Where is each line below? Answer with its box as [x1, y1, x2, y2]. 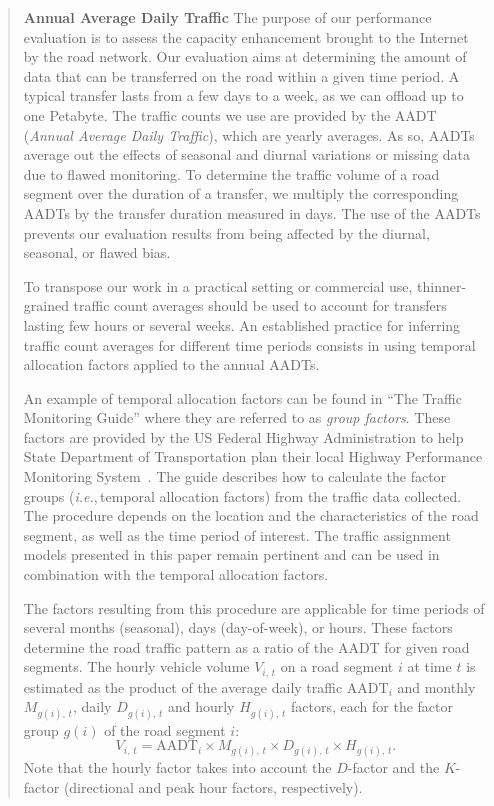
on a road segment [280, 656, 394, 677]
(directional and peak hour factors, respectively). [63, 777, 363, 798]
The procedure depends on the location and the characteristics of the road [23, 505, 479, 526]
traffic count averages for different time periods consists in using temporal [23, 334, 476, 355]
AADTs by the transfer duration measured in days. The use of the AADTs [23, 202, 481, 223]
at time [407, 656, 452, 677]
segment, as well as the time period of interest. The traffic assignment [23, 524, 451, 545]
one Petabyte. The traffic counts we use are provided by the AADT [23, 104, 437, 125]
